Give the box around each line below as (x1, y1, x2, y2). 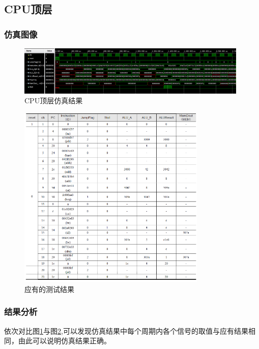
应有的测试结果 (24, 283, 74, 294)
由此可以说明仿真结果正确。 (18, 335, 111, 346)
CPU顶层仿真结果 (24, 95, 83, 106)
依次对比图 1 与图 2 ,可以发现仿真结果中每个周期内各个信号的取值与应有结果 (4, 325, 248, 336)
